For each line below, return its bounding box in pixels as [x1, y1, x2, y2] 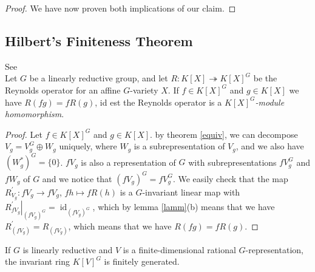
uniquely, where [59, 140, 117, 152]
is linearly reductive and [22, 243, 113, 256]
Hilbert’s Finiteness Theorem [5, 31, 193, 50]
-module [255, 95, 285, 108]
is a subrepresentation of [134, 140, 225, 152]
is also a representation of [81, 155, 176, 168]
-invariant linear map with [142, 185, 240, 198]
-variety [130, 83, 158, 96]
